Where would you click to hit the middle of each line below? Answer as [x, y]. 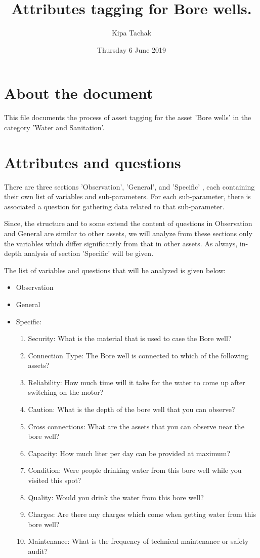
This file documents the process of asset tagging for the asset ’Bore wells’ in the [128, 117]
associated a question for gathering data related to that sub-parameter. [114, 206]
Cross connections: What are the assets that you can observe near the [136, 426]
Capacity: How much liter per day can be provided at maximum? [129, 453]
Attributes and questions [93, 162]
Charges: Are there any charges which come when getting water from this [142, 514]
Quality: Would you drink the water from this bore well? [116, 497]
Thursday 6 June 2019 [132, 49]
